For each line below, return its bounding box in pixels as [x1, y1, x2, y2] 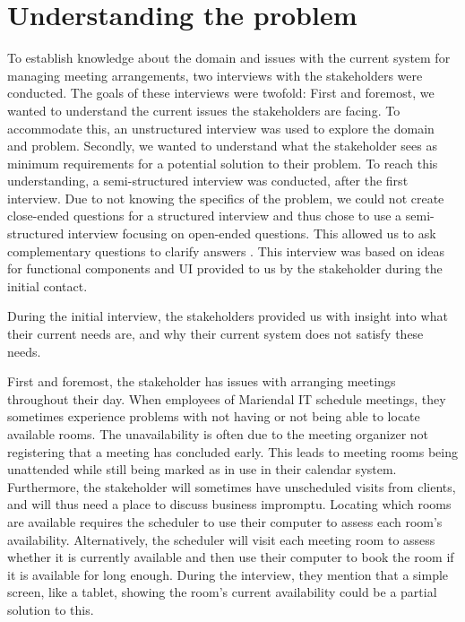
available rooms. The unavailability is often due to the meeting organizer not [7, 425, 429, 443]
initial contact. [7, 276, 88, 295]
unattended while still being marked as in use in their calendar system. [7, 460, 397, 479]
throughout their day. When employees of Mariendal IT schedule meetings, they [7, 389, 446, 408]
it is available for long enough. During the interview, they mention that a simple [7, 565, 449, 583]
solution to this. [7, 600, 94, 618]
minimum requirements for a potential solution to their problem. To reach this [7, 153, 438, 172]
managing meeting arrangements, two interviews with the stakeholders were [7, 65, 423, 84]
